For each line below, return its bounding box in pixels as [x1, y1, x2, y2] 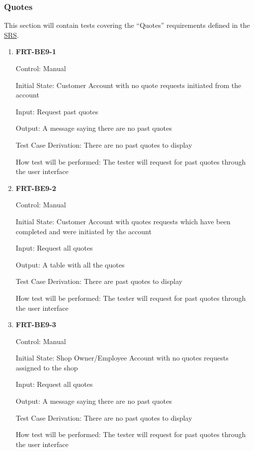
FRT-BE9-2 [15, 182, 56, 193]
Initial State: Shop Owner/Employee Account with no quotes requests [15, 353, 229, 363]
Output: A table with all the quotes [15, 259, 125, 270]
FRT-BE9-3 [15, 319, 56, 330]
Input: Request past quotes [15, 106, 98, 116]
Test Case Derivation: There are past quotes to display [15, 276, 182, 286]
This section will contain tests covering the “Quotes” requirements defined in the [4, 20, 250, 30]
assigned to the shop [15, 362, 78, 372]
